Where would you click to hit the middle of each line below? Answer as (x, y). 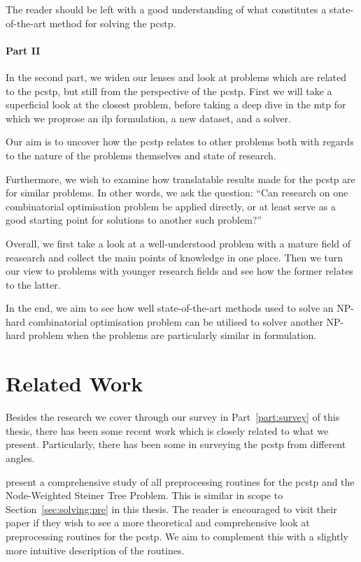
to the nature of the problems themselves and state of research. (141, 155)
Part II (23, 50)
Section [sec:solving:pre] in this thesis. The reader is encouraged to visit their (171, 509)
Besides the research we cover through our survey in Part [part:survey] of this (173, 417)
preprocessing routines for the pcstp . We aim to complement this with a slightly (177, 536)
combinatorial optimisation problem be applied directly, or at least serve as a (171, 206)
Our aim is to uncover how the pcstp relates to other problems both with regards (180, 142)
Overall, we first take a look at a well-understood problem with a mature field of (178, 243)
